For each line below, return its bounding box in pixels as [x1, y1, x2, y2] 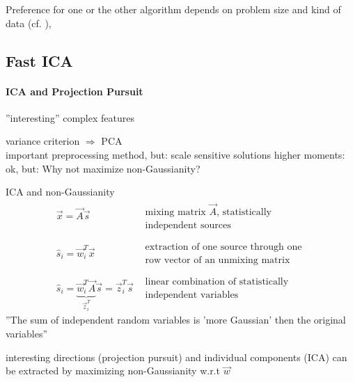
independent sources [145, 221, 231, 231]
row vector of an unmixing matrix [145, 255, 290, 266]
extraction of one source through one [145, 242, 302, 253]
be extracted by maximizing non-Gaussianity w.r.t [6, 363, 220, 378]
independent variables [145, 290, 239, 301]
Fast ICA [6, 49, 73, 71]
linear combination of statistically [145, 277, 289, 287]
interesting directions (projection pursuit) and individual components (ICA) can [6, 349, 347, 364]
